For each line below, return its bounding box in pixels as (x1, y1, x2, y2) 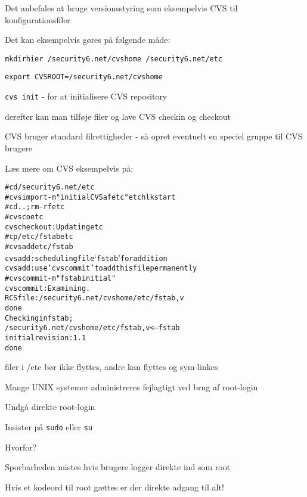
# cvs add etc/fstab (5, 243, 73, 251)
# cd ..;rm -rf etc (5, 203, 65, 212)
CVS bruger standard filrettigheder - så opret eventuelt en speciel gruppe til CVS (5, 130, 303, 142)
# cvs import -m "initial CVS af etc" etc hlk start (5, 192, 176, 201)
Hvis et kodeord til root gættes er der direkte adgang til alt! (5, 480, 224, 493)
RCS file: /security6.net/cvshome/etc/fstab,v (5, 294, 184, 303)
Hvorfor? (5, 440, 37, 453)
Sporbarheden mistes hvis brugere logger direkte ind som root (5, 461, 231, 473)
